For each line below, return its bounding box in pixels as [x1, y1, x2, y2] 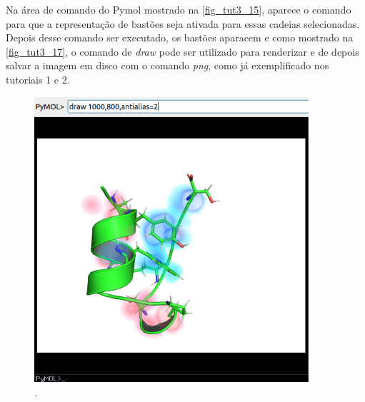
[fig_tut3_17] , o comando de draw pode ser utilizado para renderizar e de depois [6, 44, 359, 59]
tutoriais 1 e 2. [6, 71, 70, 86]
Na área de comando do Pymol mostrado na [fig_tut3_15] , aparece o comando [6, 2, 351, 16]
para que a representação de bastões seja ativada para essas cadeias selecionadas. [6, 16, 360, 31]
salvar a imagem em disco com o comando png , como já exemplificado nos [6, 58, 329, 73]
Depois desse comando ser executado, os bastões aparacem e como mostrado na [6, 30, 354, 45]
